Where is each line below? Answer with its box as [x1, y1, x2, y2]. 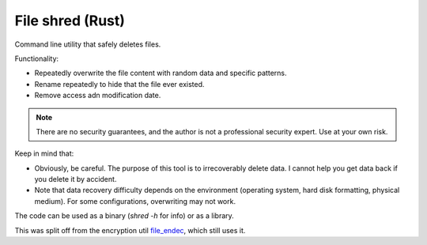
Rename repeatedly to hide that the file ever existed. [34, 79, 205, 89]
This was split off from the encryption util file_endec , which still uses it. [14, 225, 246, 235]
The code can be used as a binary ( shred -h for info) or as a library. [14, 211, 235, 220]
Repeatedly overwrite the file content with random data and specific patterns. [34, 68, 287, 78]
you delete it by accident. [34, 175, 117, 184]
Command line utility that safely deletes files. [14, 40, 161, 49]
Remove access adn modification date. [34, 91, 161, 100]
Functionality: [14, 54, 59, 63]
